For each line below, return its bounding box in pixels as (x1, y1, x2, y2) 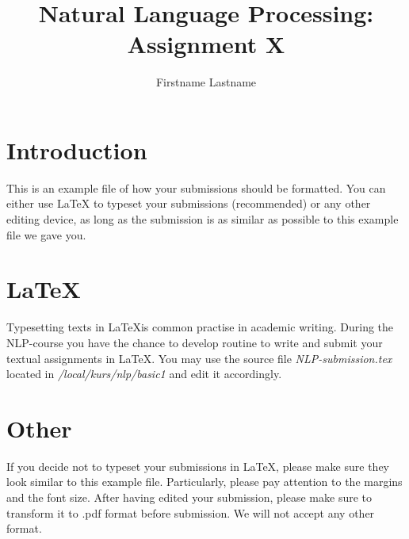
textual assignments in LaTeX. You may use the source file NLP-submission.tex (6, 350, 392, 366)
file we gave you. (6, 226, 86, 243)
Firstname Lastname (155, 74, 257, 90)
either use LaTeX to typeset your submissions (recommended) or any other (6, 195, 371, 212)
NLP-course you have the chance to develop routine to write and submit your (6, 334, 383, 350)
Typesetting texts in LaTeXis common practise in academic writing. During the (6, 319, 394, 335)
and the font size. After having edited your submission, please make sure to (6, 489, 373, 506)
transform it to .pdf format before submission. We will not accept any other (6, 504, 375, 521)
